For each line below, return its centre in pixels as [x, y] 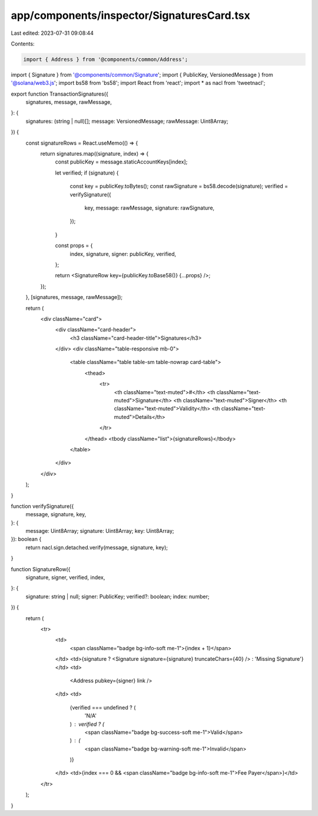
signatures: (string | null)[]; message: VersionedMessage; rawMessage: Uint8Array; [127, 121]
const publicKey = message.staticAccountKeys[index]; [121, 162]
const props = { [74, 245]
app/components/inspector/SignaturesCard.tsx [130, 15]
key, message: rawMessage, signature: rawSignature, [150, 208]
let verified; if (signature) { [87, 173]
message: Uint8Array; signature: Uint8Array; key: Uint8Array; [100, 531]
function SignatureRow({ [41, 569]
